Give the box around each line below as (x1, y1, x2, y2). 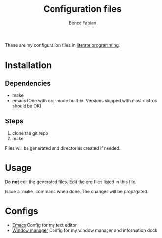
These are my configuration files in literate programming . (5, 42, 120, 48)
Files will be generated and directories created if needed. (5, 145, 121, 151)
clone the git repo (12, 130, 48, 136)
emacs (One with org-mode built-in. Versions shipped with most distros (12, 97, 157, 103)
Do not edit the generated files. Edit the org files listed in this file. (5, 179, 136, 185)
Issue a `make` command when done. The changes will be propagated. (5, 188, 149, 194)
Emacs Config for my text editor (12, 222, 77, 228)
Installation (5, 60, 52, 71)
